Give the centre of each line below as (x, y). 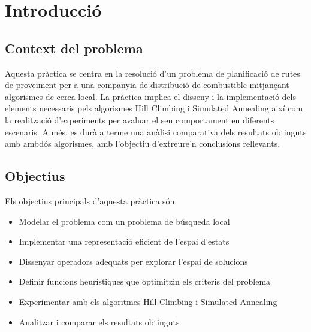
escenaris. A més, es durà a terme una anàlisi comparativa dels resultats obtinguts (156, 132)
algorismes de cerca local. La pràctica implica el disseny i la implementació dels (150, 96)
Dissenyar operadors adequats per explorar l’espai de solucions (133, 261)
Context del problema (74, 48)
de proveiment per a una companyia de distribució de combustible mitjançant (147, 85)
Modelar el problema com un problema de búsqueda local (124, 221)
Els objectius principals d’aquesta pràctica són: (91, 200)
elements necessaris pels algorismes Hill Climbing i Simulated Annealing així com (154, 108)
